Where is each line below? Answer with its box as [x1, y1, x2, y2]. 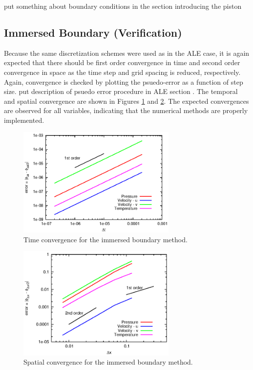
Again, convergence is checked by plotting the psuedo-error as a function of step [4, 76, 243, 87]
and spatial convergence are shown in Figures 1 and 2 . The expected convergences [4, 95, 249, 106]
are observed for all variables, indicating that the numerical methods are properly [4, 105, 248, 116]
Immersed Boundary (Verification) [4, 24, 182, 40]
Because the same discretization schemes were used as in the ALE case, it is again [4, 47, 250, 58]
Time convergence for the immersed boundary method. [23, 234, 188, 244]
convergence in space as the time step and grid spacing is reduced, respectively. [4, 67, 241, 77]
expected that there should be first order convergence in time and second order [4, 57, 240, 68]
